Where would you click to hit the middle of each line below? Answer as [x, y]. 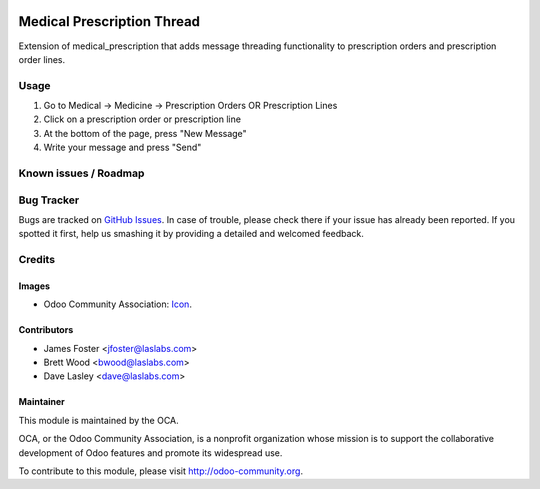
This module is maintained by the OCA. [98, 420]
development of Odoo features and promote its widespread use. [150, 452]
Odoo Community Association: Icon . [117, 304]
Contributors [46, 330]
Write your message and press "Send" [122, 147]
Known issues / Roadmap [81, 173]
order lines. [42, 59]
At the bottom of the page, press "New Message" [145, 133]
